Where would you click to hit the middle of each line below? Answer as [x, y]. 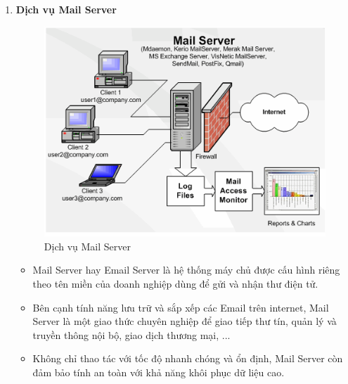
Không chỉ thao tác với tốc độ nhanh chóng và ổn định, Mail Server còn [188, 358]
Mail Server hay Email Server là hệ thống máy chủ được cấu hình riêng [186, 270]
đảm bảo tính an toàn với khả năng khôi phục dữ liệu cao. [159, 372]
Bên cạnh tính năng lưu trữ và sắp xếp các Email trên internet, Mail [181, 307]
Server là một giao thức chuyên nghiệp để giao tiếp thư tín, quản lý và [185, 321]
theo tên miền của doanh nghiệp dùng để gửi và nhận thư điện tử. [175, 284]
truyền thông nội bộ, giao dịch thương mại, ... [131, 334]
